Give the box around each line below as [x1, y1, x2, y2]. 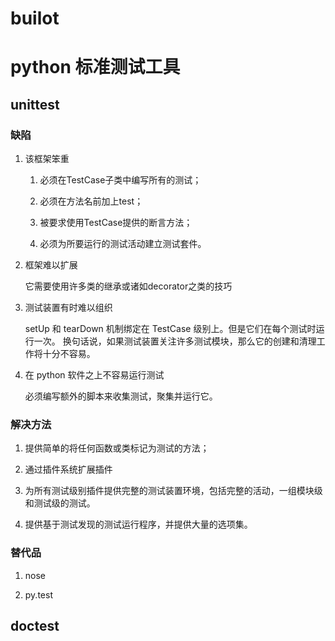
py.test [24, 588, 53, 601]
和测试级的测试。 [24, 497, 96, 509]
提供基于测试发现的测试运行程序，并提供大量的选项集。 [24, 518, 253, 531]
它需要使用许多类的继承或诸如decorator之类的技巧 [24, 280, 233, 292]
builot [10, 7, 60, 30]
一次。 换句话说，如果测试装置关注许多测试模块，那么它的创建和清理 [33, 335, 317, 347]
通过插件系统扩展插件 [24, 463, 113, 476]
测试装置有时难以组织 [24, 302, 113, 314]
